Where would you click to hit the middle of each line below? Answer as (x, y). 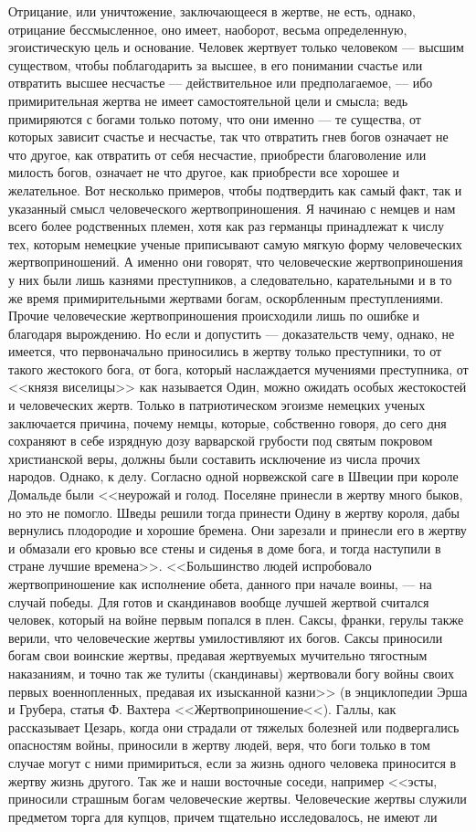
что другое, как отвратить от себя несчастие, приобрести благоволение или (217, 154)
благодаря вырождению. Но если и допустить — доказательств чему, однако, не (232, 333)
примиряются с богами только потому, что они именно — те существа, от (215, 118)
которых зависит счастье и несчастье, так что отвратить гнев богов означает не (228, 137)
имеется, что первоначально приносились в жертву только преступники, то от (225, 351)
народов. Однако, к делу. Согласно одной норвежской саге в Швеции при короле (233, 476)
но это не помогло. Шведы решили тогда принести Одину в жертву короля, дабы (234, 512)
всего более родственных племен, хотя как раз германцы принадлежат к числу (226, 226)
